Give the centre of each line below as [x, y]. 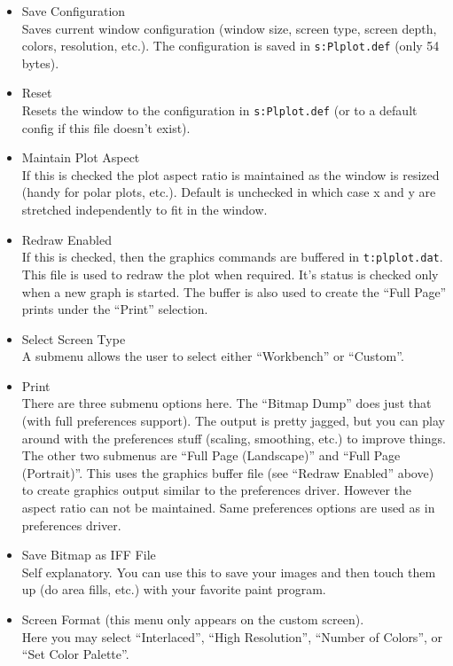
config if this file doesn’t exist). [106, 127]
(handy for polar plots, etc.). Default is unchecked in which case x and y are [229, 192]
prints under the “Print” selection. [115, 309]
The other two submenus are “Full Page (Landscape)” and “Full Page [211, 455]
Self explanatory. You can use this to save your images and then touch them [229, 572]
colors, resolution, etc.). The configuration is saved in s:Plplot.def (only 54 [230, 46]
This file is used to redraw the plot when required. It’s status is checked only [230, 274]
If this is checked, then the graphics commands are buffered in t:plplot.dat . [232, 257]
